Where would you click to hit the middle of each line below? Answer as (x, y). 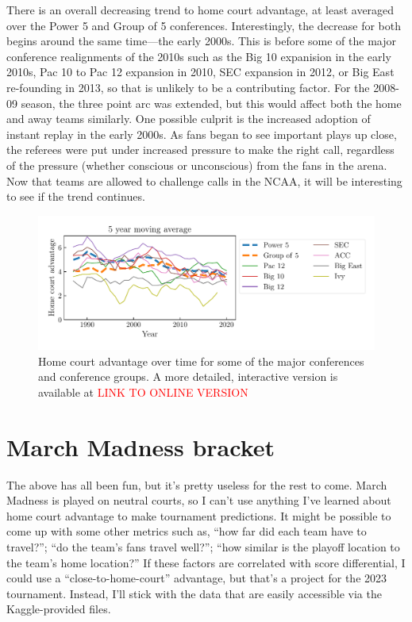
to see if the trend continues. (76, 196)
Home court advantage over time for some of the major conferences (201, 361)
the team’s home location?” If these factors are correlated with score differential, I (206, 562)
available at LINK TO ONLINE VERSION (143, 392)
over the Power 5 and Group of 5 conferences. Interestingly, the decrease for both (204, 25)
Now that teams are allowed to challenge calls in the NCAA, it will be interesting (204, 180)
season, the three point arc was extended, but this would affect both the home (211, 103)
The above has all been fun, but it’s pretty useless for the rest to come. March (197, 484)
